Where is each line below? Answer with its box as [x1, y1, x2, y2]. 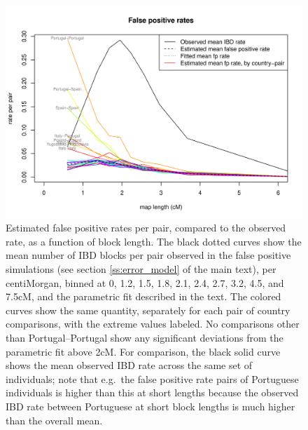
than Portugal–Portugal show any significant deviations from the [6, 330, 283, 345]
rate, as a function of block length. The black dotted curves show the [6, 234, 302, 248]
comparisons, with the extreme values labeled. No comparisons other [6, 316, 300, 331]
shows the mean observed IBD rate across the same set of [6, 358, 253, 372]
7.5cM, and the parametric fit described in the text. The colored [6, 289, 281, 304]
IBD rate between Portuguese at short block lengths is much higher [6, 398, 295, 413]
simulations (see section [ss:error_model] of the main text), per [6, 262, 276, 276]
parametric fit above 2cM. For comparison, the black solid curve [6, 344, 281, 358]
